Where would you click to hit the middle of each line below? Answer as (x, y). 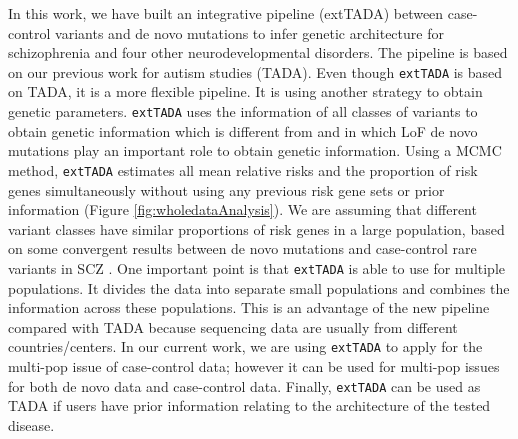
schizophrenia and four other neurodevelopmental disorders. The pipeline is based (258, 52)
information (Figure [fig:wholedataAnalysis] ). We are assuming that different (242, 209)
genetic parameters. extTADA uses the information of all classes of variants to (243, 111)
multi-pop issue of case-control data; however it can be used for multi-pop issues (254, 366)
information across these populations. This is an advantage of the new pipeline (249, 307)
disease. (31, 424)
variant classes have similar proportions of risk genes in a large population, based (256, 228)
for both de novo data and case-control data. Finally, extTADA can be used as (244, 385)
